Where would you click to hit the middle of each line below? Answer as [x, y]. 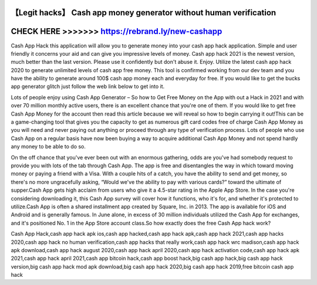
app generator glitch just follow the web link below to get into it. [88, 86]
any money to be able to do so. [48, 147]
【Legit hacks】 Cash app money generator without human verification [144, 13]
